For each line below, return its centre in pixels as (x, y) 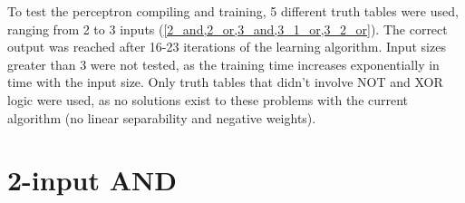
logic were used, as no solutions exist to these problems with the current (208, 99)
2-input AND (92, 180)
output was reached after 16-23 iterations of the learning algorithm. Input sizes (227, 47)
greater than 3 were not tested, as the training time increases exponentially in (223, 64)
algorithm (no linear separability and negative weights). (162, 117)
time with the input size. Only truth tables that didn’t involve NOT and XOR (225, 82)
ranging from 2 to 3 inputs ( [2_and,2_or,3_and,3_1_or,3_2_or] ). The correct (228, 29)
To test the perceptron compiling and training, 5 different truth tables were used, (233, 11)
